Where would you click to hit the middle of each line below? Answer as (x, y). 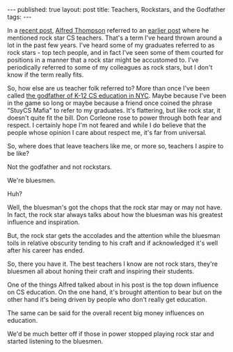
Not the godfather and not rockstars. (60, 167)
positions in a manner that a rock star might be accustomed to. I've (103, 60)
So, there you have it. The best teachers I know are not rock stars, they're (112, 264)
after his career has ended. (46, 250)
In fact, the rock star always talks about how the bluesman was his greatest (115, 215)
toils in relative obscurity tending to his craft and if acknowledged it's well (113, 243)
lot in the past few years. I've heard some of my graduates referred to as (111, 45)
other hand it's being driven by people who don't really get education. (107, 299)
